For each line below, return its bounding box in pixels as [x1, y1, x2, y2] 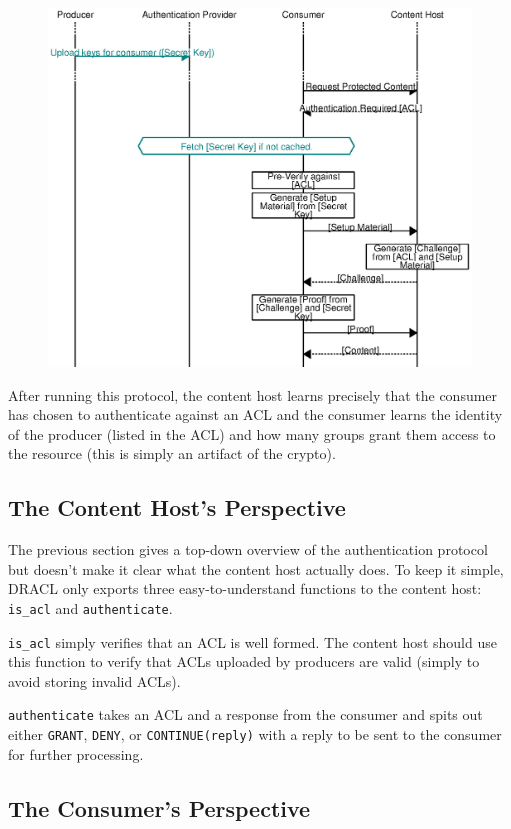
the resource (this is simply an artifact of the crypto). [8, 443, 336, 464]
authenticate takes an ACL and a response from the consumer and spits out [8, 704, 483, 725]
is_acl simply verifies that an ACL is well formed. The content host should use [8, 631, 497, 652]
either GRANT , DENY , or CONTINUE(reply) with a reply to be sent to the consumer [8, 724, 502, 745]
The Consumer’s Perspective [8, 792, 311, 823]
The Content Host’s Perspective [8, 492, 346, 523]
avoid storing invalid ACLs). [8, 670, 181, 691]
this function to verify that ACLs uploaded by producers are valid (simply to [8, 651, 480, 672]
